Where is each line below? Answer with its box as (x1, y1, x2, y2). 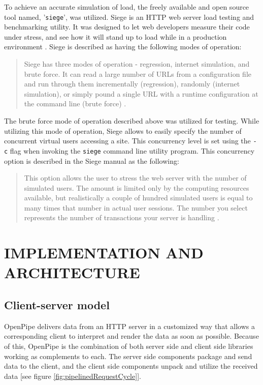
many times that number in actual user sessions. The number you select (24, 202, 248, 213)
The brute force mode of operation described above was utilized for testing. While (4, 115, 259, 126)
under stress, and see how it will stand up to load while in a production (4, 31, 227, 42)
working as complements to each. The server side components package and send (4, 350, 252, 361)
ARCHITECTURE (4, 262, 140, 283)
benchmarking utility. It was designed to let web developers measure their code (4, 21, 250, 32)
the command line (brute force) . (24, 98, 126, 109)
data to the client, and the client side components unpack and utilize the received (4, 361, 258, 371)
